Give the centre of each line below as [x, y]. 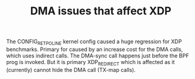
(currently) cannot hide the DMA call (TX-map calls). [71, 69]
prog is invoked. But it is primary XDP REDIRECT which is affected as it [91, 63]
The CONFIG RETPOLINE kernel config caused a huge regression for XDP [94, 42]
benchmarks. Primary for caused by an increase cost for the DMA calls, [94, 49]
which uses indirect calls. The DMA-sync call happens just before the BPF [97, 56]
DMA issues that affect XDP [101, 11]
